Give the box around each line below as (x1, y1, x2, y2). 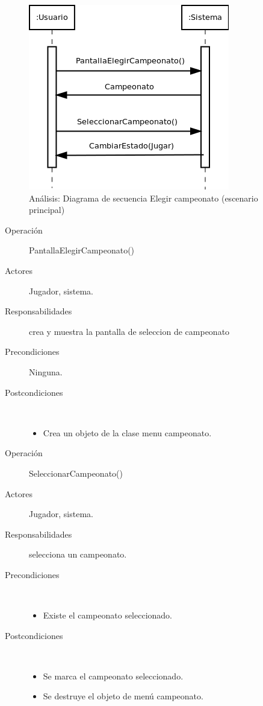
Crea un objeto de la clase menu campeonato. (43, 426, 212, 439)
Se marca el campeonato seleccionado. (43, 669, 184, 682)
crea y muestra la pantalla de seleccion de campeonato (29, 325, 230, 337)
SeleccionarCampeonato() (29, 466, 123, 479)
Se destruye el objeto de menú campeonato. (43, 690, 203, 702)
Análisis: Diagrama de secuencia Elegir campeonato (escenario (29, 191, 258, 204)
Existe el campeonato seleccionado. (43, 609, 173, 622)
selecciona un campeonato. (29, 548, 127, 561)
